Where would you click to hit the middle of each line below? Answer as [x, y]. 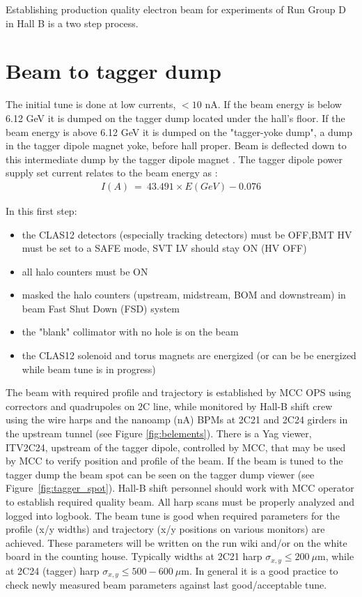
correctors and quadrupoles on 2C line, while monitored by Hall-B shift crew [169, 406]
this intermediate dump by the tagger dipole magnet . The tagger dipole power [174, 159]
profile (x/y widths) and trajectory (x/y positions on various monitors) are [165, 529]
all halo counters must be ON [85, 271]
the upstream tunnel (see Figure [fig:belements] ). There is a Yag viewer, [159, 433]
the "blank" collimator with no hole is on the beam [130, 332]
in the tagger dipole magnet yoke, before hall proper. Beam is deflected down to [176, 145]
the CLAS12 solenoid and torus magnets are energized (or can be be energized [189, 355]
